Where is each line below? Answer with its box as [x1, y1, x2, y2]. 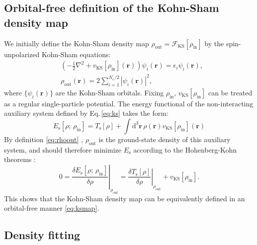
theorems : [4, 154, 36, 164]
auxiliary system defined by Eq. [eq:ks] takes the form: [4, 108, 169, 118]
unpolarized [4, 49, 40, 59]
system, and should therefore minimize [4, 144, 121, 155]
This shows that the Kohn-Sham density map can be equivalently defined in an [4, 193, 245, 203]
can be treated [208, 87, 253, 97]
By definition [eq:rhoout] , [4, 134, 83, 144]
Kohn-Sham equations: [41, 49, 111, 59]
